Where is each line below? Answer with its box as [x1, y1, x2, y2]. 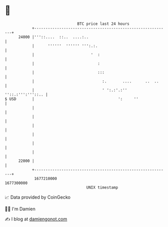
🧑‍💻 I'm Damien [5, 206, 36, 212]
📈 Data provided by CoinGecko [5, 194, 71, 200]
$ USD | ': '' [5, 96, 139, 102]
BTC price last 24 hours [77, 21, 130, 26]
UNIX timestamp [86, 185, 118, 190]
